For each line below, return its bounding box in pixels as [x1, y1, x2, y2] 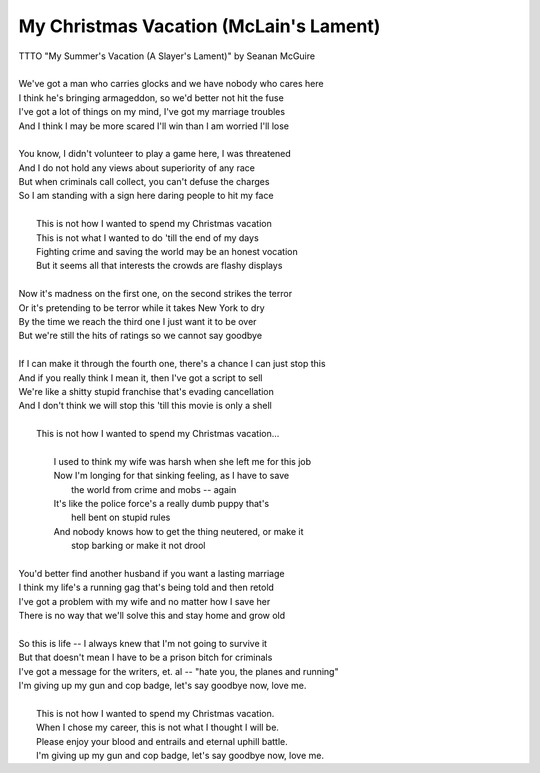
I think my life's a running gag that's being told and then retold [18, 581, 275, 594]
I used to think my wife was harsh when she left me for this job [53, 455, 312, 467]
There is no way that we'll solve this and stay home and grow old [18, 610, 286, 622]
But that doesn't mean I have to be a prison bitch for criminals [18, 651, 273, 664]
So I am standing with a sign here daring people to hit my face [18, 190, 274, 202]
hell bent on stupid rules [71, 511, 171, 524]
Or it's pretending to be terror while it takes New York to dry [18, 301, 265, 314]
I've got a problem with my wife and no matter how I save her [18, 595, 271, 607]
